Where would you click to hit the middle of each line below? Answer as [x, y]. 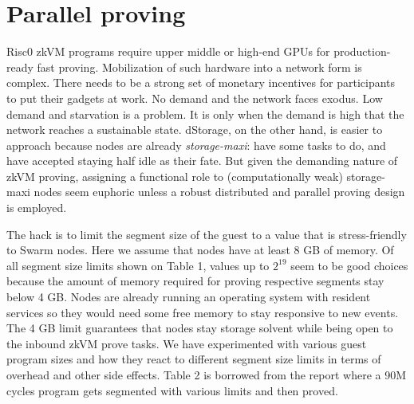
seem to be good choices [349, 265]
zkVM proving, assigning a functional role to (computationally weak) [175, 176]
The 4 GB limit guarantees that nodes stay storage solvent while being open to [200, 328]
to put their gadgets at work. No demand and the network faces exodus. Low [195, 98]
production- [362, 51]
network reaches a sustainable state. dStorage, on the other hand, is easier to [195, 129]
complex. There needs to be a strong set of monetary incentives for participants [201, 82]
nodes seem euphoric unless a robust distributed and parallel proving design [219, 192]
